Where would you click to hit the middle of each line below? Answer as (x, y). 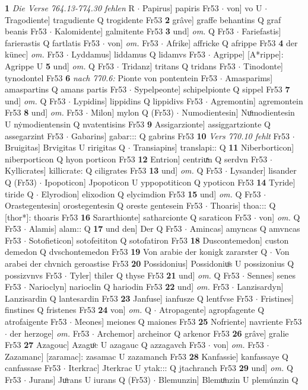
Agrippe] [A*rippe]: (248, 54)
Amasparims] (249, 77)
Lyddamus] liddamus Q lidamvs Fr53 (139, 54)
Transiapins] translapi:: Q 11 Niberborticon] (214, 147)
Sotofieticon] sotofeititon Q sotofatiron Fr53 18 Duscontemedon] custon (159, 240)
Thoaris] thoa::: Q (243, 205)
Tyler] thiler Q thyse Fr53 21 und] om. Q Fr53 (155, 275)
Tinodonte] (263, 65)
